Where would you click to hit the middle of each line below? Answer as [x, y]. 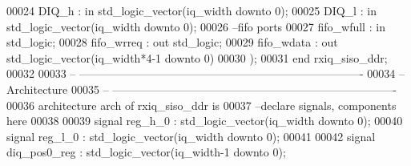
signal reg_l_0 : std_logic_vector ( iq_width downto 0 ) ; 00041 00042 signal [191, 136]
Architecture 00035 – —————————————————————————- [201, 89]
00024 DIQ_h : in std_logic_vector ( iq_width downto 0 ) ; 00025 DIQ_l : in [191, 10]
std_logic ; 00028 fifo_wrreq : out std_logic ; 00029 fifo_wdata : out [172, 42]
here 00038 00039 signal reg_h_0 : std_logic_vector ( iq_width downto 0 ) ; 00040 [205, 121]
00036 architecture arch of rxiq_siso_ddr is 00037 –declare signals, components [201, 105]
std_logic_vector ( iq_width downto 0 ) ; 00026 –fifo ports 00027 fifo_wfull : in [196, 26]
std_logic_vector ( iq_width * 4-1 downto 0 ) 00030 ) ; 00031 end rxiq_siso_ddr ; [197, 57]
